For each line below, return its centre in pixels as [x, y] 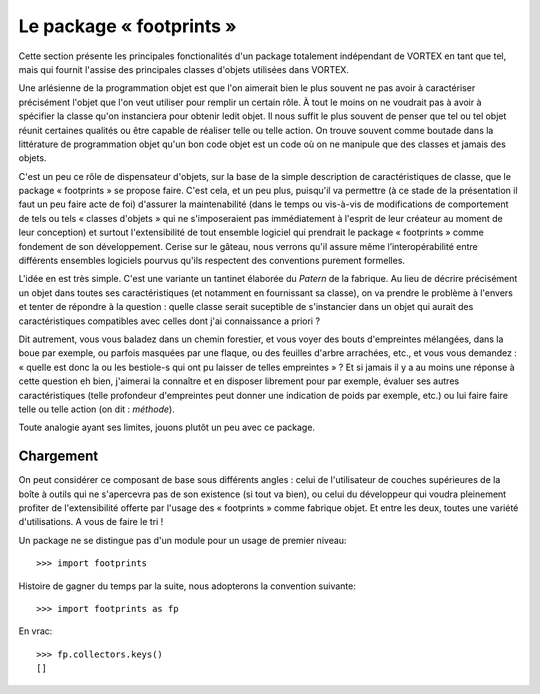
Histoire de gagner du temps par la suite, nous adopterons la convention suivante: [187, 586]
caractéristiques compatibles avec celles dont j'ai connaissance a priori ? [169, 321]
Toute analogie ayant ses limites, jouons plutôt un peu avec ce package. [166, 427]
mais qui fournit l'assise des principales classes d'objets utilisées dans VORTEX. [184, 69]
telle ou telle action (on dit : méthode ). [96, 409]
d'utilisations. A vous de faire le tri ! [91, 522]
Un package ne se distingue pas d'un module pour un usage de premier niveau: [182, 540]
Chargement [58, 456]
